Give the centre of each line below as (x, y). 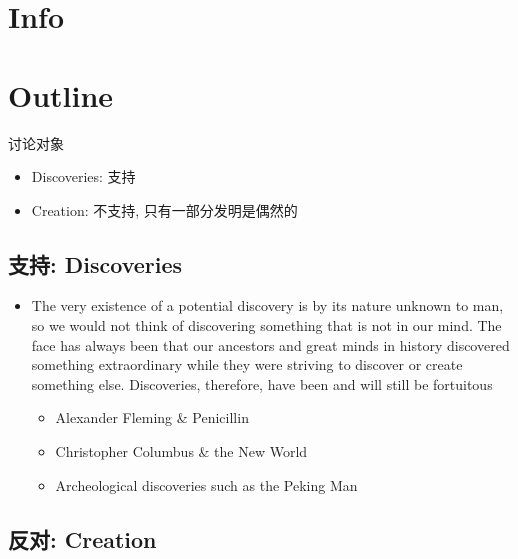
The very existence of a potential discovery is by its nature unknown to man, (267, 305)
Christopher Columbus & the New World (181, 451)
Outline (61, 94)
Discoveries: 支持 (83, 176)
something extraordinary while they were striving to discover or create (247, 364)
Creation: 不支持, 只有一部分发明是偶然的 (164, 209)
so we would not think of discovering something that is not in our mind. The (266, 325)
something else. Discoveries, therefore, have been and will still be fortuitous (262, 383)
